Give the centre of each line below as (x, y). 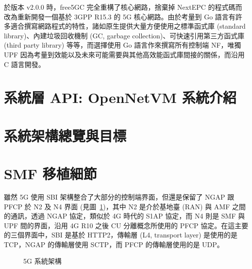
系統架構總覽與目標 (65, 135)
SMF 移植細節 (50, 174)
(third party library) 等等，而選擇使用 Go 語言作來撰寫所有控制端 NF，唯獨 (123, 45)
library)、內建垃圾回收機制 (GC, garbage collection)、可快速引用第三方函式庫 (124, 35)
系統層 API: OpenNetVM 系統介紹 (120, 97)
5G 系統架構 (42, 261)
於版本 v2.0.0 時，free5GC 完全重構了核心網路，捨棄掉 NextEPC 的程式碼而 (123, 7)
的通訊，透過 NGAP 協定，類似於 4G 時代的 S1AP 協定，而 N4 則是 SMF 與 (125, 216)
